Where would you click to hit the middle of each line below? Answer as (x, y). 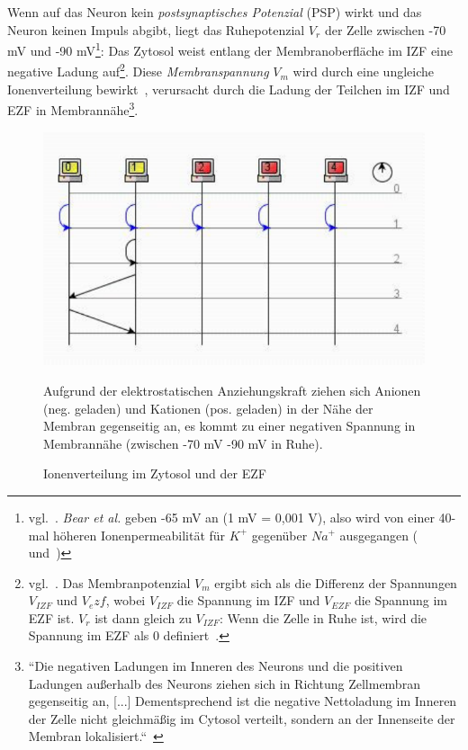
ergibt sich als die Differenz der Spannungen (336, 582)
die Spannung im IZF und (248, 600)
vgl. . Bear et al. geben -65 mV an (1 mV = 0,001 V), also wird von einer (231, 517)
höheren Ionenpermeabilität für (139, 535)
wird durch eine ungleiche (363, 71)
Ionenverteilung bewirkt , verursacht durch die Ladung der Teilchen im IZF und (229, 89)
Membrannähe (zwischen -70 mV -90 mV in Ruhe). (183, 443)
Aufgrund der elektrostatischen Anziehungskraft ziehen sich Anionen (232, 390)
